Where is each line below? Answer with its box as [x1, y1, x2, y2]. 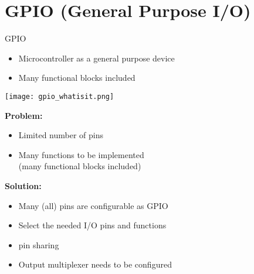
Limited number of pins [18, 129, 104, 141]
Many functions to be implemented [18, 148, 144, 160]
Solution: [5, 179, 42, 191]
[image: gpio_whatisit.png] [5, 92, 114, 101]
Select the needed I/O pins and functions [18, 219, 167, 231]
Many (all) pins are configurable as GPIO [18, 199, 168, 211]
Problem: [5, 109, 43, 121]
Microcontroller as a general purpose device [18, 52, 175, 64]
